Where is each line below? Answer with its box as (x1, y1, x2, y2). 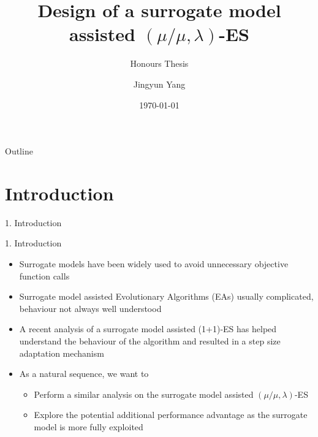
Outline (5, 145, 33, 158)
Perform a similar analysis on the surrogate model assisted (34, 387, 254, 400)
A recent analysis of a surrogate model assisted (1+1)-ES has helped (19, 322, 277, 335)
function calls (19, 269, 70, 282)
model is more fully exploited (34, 420, 143, 433)
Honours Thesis (130, 57, 189, 70)
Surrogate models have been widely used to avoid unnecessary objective (19, 257, 289, 270)
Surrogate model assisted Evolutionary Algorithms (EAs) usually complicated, (19, 290, 314, 303)
